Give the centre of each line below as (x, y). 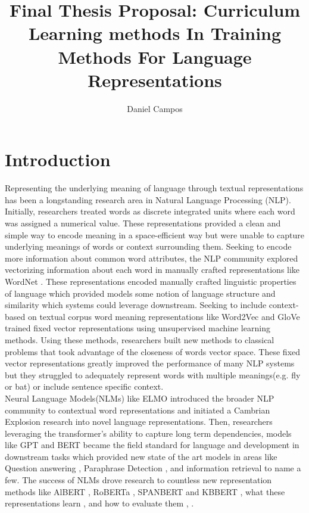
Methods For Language (155, 56)
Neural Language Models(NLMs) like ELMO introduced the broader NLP (140, 398)
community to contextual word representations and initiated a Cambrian (138, 410)
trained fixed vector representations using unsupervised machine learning (138, 328)
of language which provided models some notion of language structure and (140, 293)
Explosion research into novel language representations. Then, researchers (139, 422)
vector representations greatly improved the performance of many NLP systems (150, 363)
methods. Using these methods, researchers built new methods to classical (140, 339)
